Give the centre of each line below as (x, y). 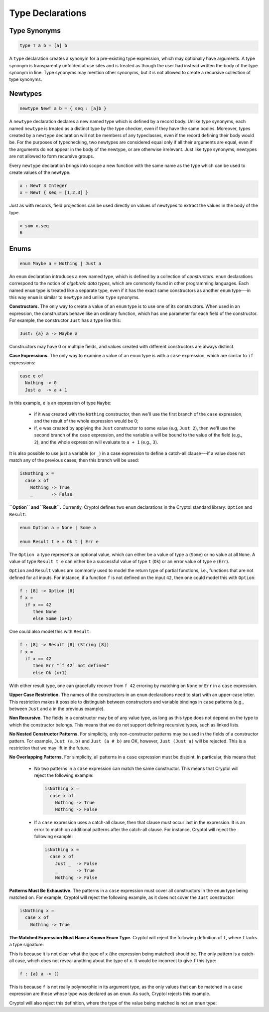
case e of (32, 376)
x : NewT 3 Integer (43, 186)
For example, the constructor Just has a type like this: (65, 320)
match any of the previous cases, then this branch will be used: (74, 460)
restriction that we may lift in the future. (50, 748)
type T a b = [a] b (43, 46)
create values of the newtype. (40, 172)
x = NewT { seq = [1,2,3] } (54, 193)
